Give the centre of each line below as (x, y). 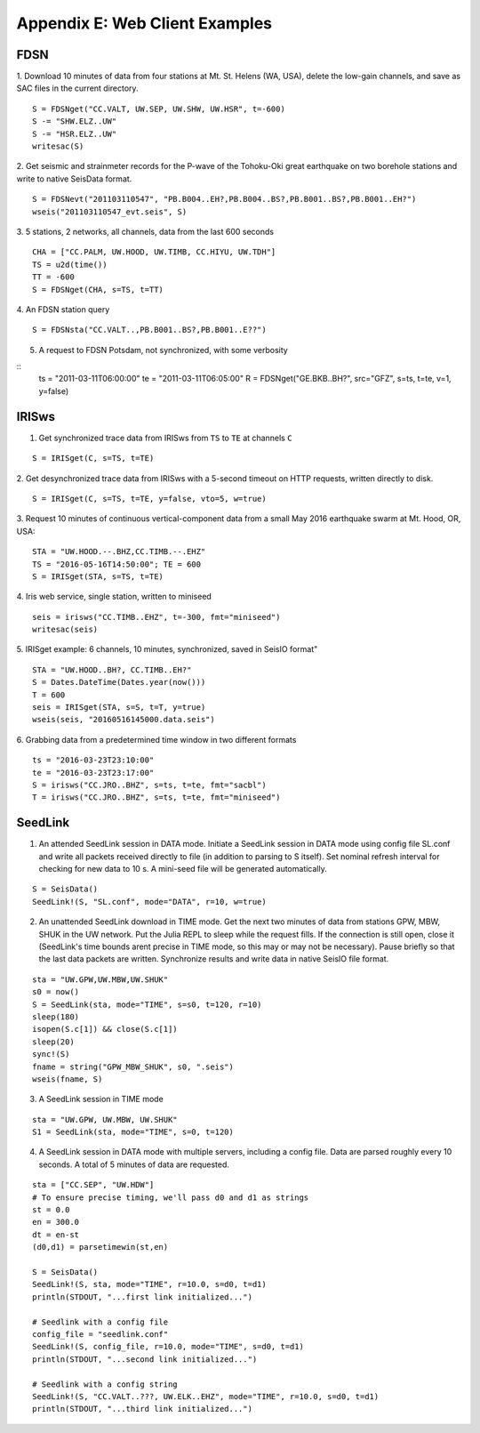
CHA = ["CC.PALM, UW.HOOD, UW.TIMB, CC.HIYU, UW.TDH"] (154, 252)
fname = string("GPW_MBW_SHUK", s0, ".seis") (133, 1067)
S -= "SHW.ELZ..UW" (75, 121)
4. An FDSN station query (63, 309)
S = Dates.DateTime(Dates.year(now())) (119, 682)
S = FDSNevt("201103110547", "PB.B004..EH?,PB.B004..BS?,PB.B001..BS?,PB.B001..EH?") (224, 199)
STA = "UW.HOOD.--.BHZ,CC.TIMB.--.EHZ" (119, 552)
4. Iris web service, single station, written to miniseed (114, 597)
